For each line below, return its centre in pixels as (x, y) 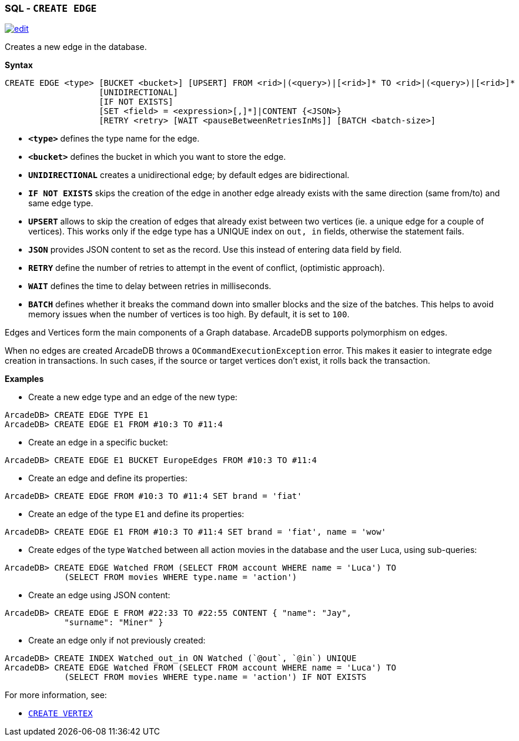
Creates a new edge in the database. (76, 47)
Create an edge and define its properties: (108, 478)
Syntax (19, 65)
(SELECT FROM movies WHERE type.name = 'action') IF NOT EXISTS (215, 677)
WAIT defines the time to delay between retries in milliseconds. (150, 286)
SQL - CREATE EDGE (51, 8)
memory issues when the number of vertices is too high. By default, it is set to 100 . (189, 314)
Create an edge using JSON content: (99, 595)
